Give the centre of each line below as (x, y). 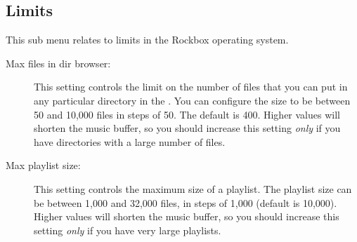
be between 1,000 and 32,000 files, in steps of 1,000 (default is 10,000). (186, 202)
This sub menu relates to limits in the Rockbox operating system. (147, 40)
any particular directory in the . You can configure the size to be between (192, 100)
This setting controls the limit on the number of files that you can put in (191, 87)
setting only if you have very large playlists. (128, 230)
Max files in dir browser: (58, 63)
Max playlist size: (43, 165)
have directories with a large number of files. (130, 141)
